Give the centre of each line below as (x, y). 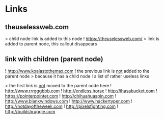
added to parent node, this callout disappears (51, 44)
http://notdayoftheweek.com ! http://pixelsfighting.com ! (62, 106)
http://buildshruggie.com (30, 111)
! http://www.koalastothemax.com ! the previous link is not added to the (77, 71)
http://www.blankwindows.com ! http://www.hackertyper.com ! (69, 101)
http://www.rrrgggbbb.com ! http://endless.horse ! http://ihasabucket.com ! (81, 91)
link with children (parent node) (54, 59)
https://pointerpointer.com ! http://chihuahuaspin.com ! (61, 96)
